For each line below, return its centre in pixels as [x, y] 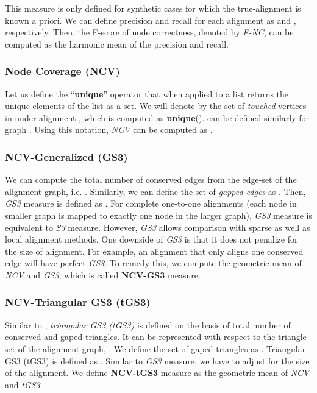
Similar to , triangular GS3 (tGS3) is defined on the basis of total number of [148, 324]
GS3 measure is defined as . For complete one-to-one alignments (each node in [151, 203]
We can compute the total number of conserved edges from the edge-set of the [151, 179]
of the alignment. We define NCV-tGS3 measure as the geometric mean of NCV [157, 373]
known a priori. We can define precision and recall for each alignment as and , [151, 20]
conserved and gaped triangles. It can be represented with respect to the [140, 337]
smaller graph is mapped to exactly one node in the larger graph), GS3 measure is [158, 215]
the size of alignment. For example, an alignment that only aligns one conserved [154, 251]
